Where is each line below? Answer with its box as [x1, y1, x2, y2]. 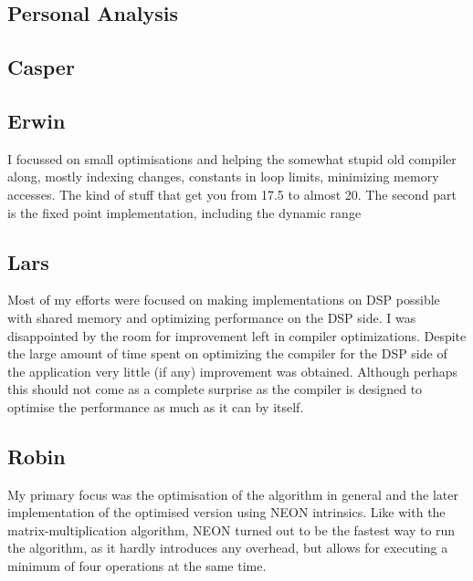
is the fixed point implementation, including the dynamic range [7, 202, 362, 222]
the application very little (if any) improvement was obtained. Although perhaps [7, 361, 458, 380]
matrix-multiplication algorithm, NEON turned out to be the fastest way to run [7, 520, 456, 539]
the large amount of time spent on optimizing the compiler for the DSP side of [7, 344, 447, 363]
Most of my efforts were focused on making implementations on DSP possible [7, 290, 440, 309]
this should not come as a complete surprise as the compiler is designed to [7, 379, 423, 399]
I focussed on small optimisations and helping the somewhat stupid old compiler [7, 149, 457, 168]
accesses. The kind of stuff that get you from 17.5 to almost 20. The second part [7, 184, 457, 203]
